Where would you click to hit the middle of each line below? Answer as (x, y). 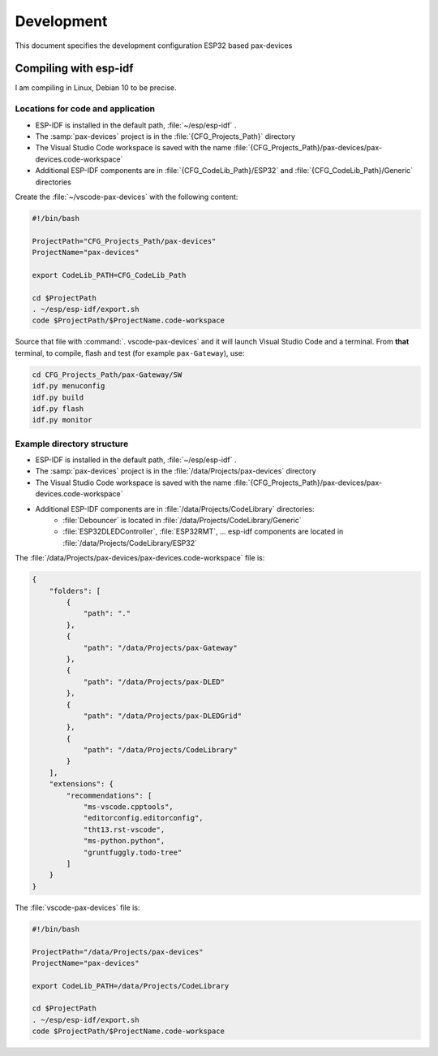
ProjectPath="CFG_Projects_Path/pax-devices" (124, 241)
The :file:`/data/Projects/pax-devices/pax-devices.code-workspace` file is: (140, 558)
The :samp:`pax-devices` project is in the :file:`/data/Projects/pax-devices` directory (176, 471)
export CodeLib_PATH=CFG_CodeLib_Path (109, 275)
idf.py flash (58, 409)
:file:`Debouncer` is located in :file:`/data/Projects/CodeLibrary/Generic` (182, 521)
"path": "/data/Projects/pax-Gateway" (161, 647)
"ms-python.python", (124, 841)
